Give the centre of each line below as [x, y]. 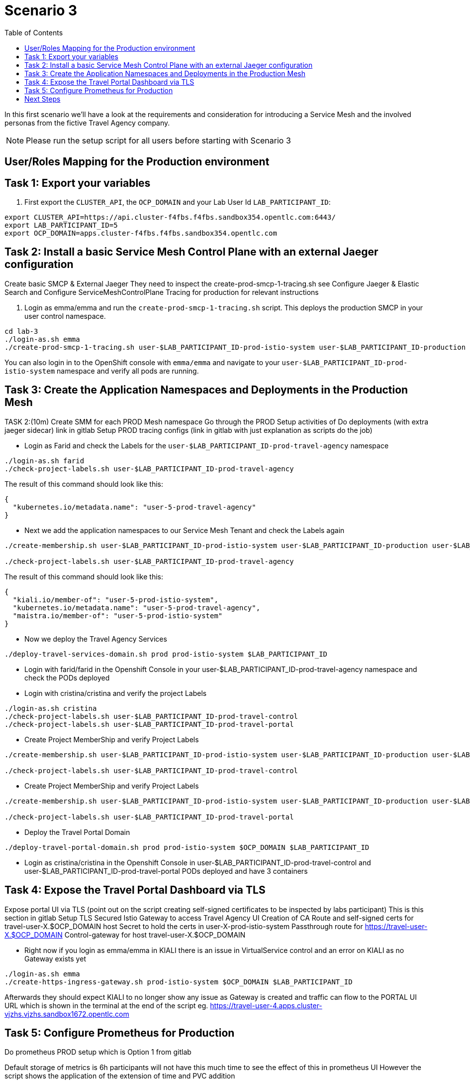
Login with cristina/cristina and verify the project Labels [116, 693]
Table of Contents [34, 32]
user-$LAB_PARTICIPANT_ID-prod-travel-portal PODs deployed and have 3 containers [166, 871]
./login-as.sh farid [45, 461]
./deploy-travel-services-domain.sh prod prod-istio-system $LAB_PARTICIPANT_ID [166, 654]
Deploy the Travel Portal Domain [77, 832]
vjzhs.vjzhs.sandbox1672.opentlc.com [67, 1014]
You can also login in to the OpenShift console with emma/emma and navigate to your [142, 362]
